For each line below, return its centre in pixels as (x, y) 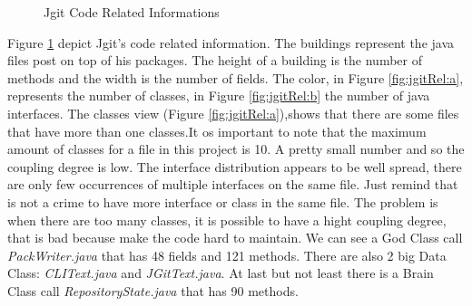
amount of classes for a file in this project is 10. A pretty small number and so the (236, 149)
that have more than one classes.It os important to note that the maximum (217, 131)
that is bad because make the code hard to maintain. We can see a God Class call (235, 238)
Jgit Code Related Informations (132, 12)
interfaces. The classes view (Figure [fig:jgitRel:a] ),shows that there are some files (233, 113)
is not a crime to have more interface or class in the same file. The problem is (223, 201)
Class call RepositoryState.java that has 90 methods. (153, 290)
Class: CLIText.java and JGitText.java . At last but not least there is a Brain (221, 273)
